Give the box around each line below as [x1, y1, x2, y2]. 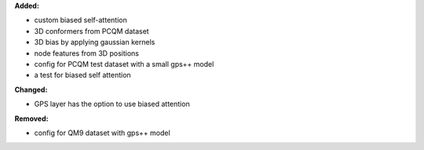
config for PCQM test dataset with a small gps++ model [34, 59, 214, 68]
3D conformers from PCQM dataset [34, 26, 149, 35]
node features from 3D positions [34, 48, 139, 58]
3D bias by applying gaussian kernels [34, 38, 155, 47]
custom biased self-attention [34, 16, 127, 25]
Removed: [14, 114, 49, 123]
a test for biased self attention [34, 71, 131, 80]
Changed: [14, 85, 48, 94]
